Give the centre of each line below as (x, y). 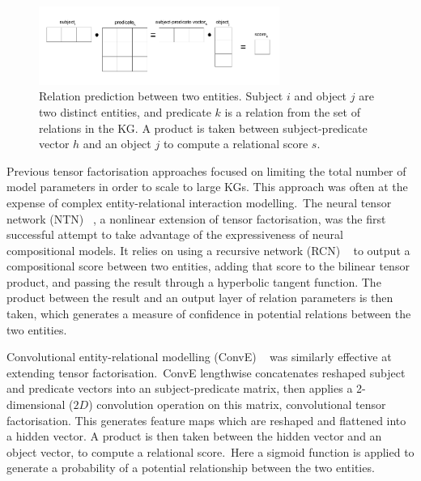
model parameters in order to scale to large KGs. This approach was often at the (207, 187)
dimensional (36, 404)
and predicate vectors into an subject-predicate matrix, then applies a (180, 388)
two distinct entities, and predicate (125, 111)
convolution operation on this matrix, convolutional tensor (241, 404)
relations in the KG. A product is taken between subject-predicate (203, 128)
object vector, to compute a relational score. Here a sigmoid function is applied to (210, 451)
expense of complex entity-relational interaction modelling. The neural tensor (199, 202)
